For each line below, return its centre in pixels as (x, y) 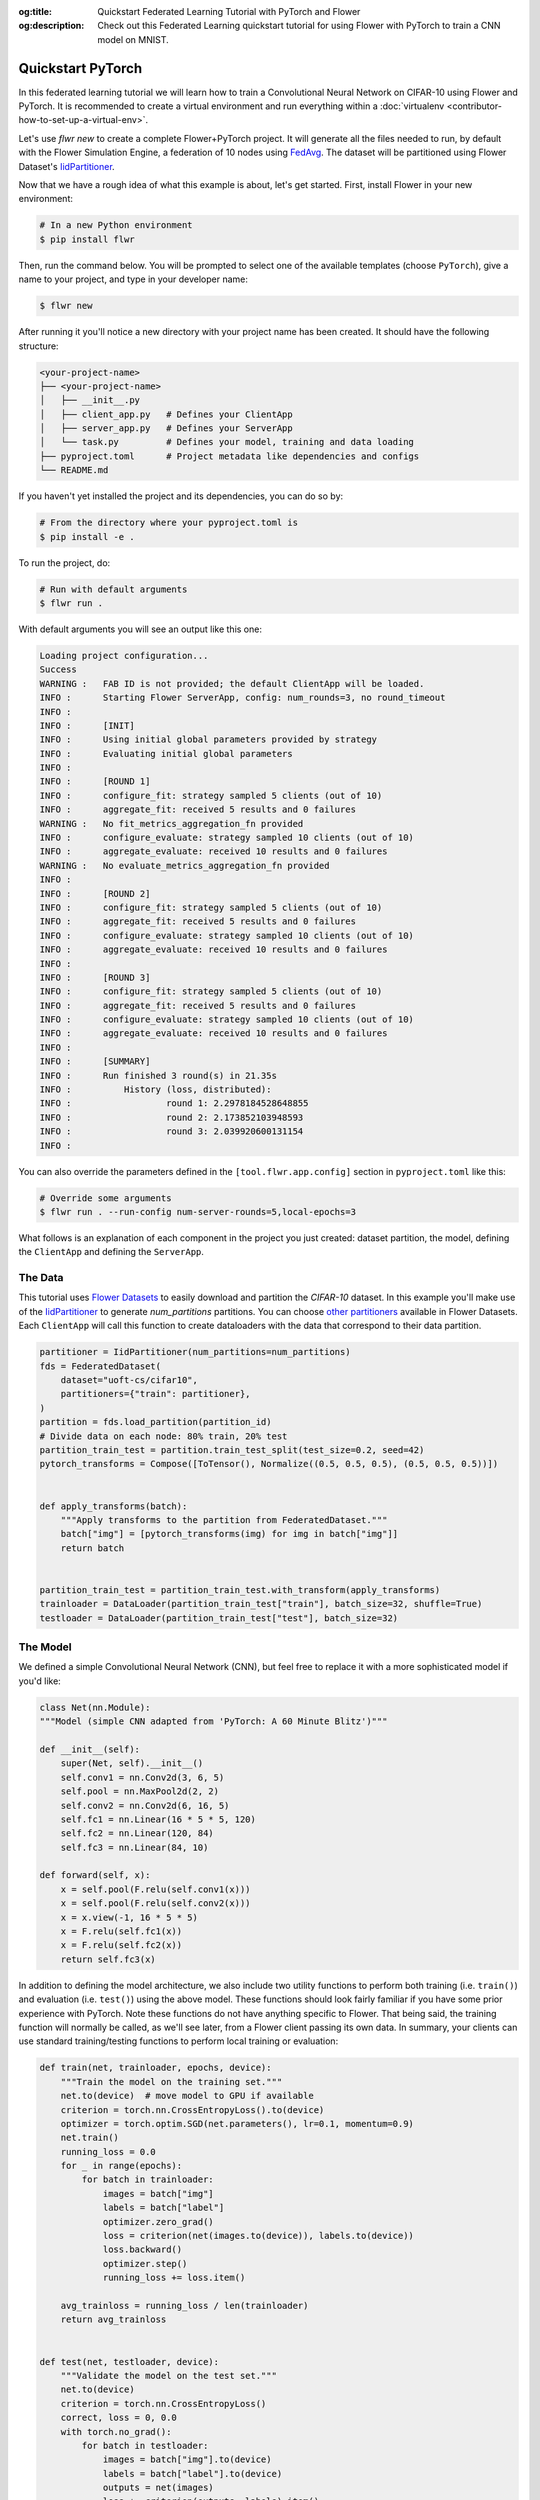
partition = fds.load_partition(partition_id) (155, 1422)
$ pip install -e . (87, 536)
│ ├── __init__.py (89, 400)
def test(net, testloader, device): (129, 2361)
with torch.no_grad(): (116, 2431)
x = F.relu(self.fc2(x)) (121, 1945)
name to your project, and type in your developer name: (133, 279)
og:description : (51, 26)
